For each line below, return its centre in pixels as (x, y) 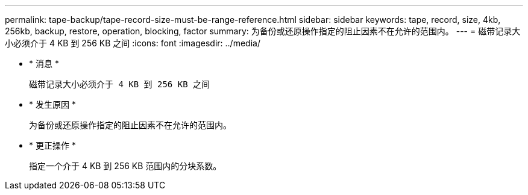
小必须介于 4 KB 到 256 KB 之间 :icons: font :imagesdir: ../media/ (133, 43)
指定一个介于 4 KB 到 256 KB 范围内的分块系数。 (125, 166)
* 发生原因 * (52, 104)
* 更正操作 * (52, 145)
